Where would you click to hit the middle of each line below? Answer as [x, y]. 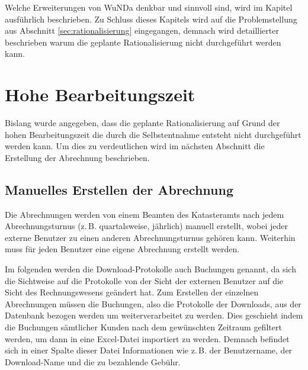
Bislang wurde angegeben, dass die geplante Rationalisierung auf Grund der [142, 123]
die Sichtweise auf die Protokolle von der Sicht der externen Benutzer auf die [144, 280]
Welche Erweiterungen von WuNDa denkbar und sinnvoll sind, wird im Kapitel [149, 7]
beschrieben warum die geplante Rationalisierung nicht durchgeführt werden [143, 42]
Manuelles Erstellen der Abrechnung [119, 189]
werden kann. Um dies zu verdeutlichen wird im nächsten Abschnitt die [135, 146]
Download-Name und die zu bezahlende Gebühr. [93, 361]
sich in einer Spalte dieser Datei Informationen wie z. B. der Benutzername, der [149, 350]
